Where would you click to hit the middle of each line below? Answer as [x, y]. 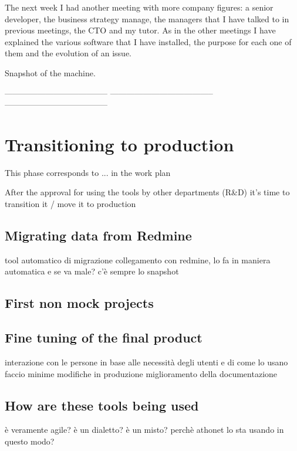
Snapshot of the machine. [50, 72]
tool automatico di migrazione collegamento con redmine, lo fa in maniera [138, 260]
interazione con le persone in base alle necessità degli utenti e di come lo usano [146, 362]
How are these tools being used [102, 405]
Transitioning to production [119, 144]
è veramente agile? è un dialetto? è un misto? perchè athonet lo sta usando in [144, 430]
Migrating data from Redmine [98, 235]
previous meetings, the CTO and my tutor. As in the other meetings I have [140, 30]
